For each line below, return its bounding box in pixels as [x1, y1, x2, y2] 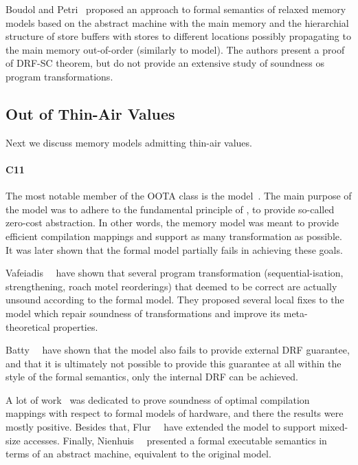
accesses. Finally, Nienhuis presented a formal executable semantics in [23, 433, 327, 447]
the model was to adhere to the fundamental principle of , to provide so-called [5, 202, 335, 216]
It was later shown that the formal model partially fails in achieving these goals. [5, 242, 343, 257]
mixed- [319, 420, 348, 434]
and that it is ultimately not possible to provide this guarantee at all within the [5, 356, 342, 370]
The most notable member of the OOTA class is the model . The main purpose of [5, 188, 352, 203]
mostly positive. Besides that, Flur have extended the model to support [5, 420, 316, 434]
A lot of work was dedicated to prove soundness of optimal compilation [5, 392, 310, 407]
